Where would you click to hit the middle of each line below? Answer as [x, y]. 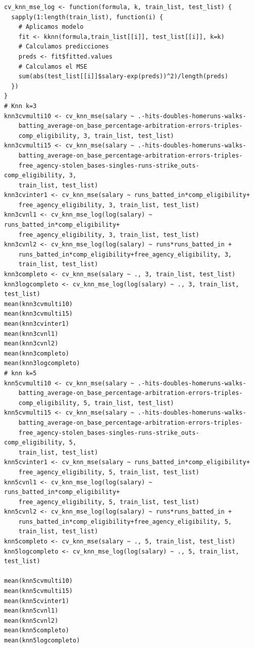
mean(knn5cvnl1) [31, 611]
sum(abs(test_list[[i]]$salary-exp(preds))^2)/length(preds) [123, 77]
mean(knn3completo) [37, 353]
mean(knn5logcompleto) [42, 640]
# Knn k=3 [20, 106]
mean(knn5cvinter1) [37, 601]
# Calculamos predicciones [64, 47]
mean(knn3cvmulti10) [39, 304]
